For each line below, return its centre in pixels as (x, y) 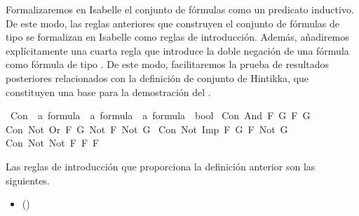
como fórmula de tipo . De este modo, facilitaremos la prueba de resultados (168, 64)
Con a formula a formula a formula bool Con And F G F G (160, 115)
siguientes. (28, 180)
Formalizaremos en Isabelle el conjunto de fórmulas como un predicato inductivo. (180, 9)
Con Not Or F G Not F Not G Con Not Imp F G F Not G (147, 129)
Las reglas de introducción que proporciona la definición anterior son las (161, 166)
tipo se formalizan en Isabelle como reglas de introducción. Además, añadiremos (177, 37)
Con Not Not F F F (53, 143)
